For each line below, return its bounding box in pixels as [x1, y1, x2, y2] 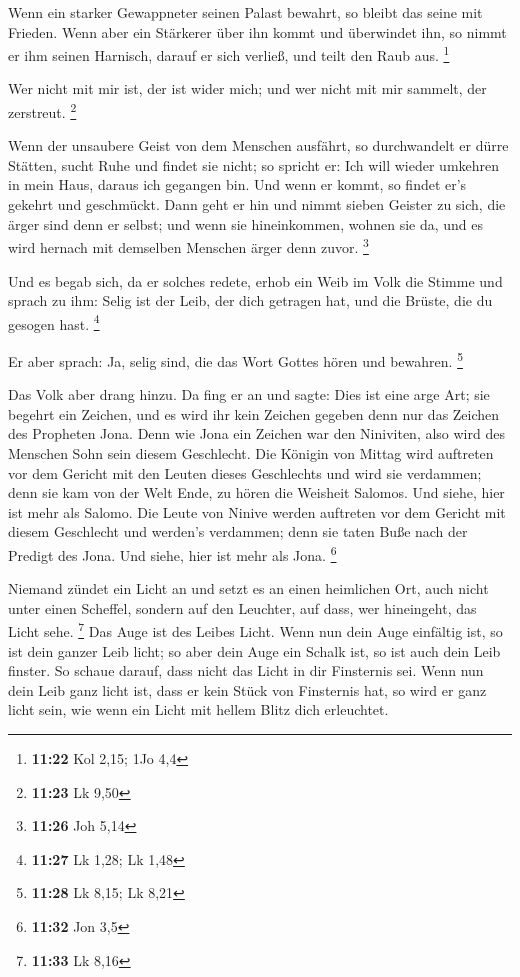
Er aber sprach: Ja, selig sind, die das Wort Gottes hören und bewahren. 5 [8, 347, 463, 371]
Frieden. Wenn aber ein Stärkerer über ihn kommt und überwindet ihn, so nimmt [8, 21, 507, 42]
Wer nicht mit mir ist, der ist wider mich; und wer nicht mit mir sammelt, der [8, 78, 487, 99]
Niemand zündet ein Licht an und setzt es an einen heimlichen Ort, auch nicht [8, 578, 489, 599]
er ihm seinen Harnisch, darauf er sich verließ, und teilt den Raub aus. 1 [8, 42, 450, 65]
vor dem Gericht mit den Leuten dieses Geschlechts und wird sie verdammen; [8, 462, 482, 483]
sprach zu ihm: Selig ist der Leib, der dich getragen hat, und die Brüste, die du [8, 290, 493, 311]
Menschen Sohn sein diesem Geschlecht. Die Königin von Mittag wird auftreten [8, 442, 494, 463]
